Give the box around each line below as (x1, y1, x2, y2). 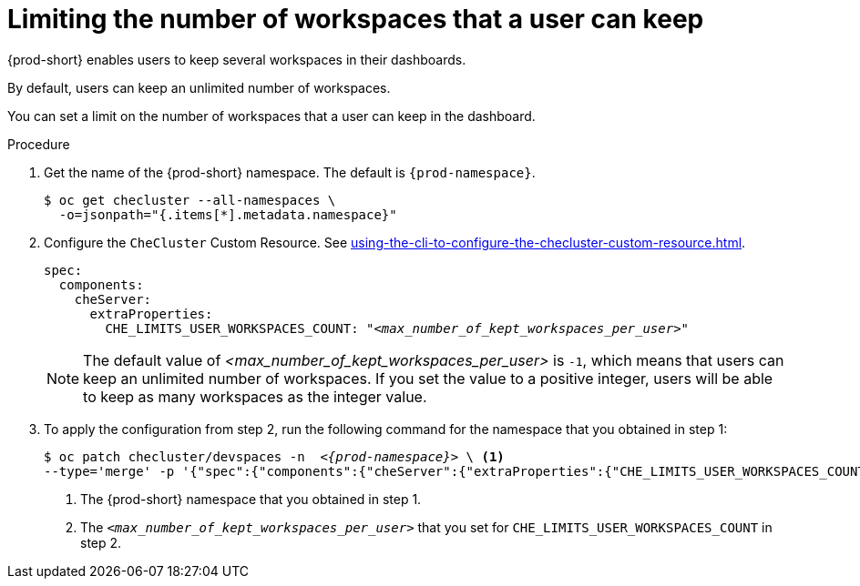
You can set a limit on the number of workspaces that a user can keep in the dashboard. (7, 107, 536, 124)
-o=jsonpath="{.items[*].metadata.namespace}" (58, 207, 397, 222)
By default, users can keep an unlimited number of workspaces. (7, 79, 391, 96)
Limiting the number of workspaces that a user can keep (7, 4, 704, 35)
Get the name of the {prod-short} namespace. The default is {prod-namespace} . (44, 164, 536, 180)
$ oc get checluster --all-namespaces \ (44, 192, 336, 207)
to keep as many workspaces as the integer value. (83, 387, 427, 406)
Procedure (7, 136, 70, 152)
